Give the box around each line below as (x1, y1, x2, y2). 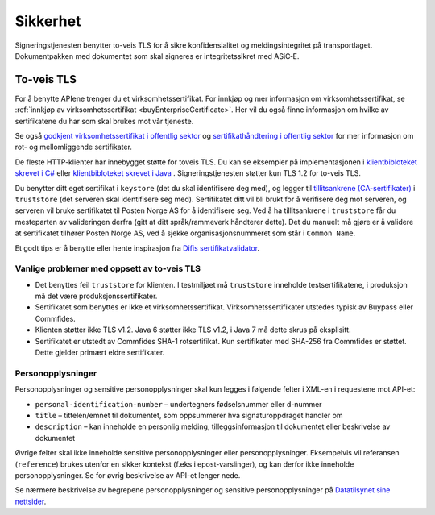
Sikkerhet (14, 12, 81, 30)
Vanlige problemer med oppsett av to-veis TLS (14, 263, 201, 274)
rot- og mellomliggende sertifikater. (14, 142, 133, 152)
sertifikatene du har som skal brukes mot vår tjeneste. (14, 116, 194, 126)
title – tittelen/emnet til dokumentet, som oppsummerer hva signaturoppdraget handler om (35, 410, 343, 420)
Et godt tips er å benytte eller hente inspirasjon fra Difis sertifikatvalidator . (14, 243, 260, 253)
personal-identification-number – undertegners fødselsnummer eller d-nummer (35, 399, 322, 409)
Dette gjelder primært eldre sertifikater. (35, 347, 165, 358)
